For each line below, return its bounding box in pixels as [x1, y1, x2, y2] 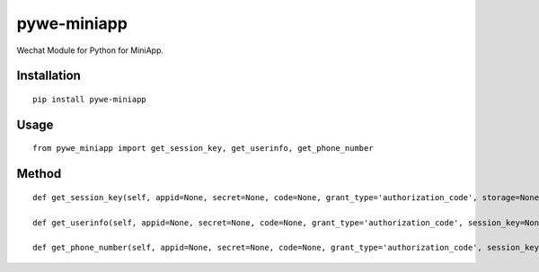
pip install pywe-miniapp [32, 94, 147, 104]
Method [16, 166, 62, 181]
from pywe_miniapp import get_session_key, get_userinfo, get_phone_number [32, 144, 374, 154]
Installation [16, 68, 81, 83]
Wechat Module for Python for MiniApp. [16, 45, 164, 56]
